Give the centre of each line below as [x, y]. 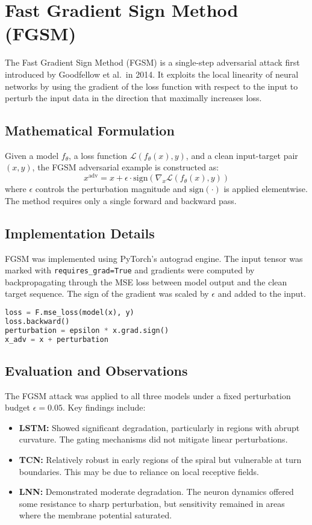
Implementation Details [80, 233]
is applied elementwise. [266, 189]
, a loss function [98, 155]
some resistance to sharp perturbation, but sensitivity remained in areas [152, 503]
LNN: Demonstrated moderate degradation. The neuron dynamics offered [156, 492]
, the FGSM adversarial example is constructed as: [126, 167]
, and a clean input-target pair [242, 155]
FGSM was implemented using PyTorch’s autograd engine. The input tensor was [154, 258]
